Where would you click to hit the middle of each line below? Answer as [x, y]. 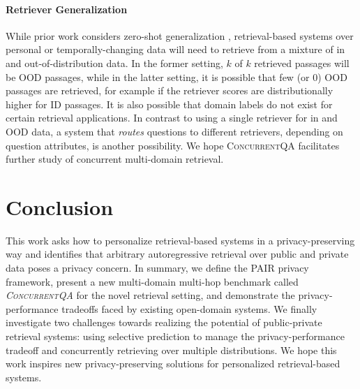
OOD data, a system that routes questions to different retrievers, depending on [174, 131]
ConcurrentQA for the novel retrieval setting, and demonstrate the [150, 295]
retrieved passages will [302, 63]
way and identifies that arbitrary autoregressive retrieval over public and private [177, 254]
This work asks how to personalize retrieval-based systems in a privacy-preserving [180, 240]
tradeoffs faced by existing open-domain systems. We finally [189, 308]
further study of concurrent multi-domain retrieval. [115, 159]
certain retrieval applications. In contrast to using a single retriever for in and [172, 118]
